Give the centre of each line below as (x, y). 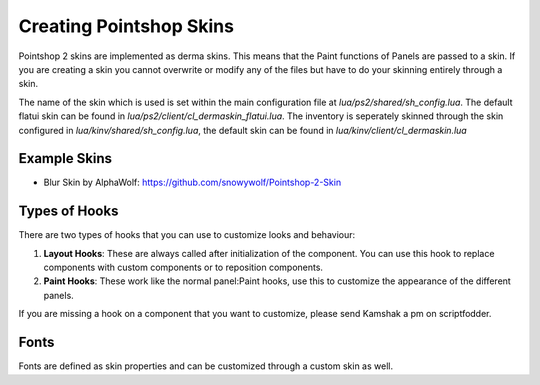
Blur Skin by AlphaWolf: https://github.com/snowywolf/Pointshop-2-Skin (192, 182)
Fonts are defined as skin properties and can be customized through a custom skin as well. (206, 366)
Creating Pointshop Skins (126, 26)
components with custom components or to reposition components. (183, 267)
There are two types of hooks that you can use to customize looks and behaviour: (187, 235)
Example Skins (65, 158)
